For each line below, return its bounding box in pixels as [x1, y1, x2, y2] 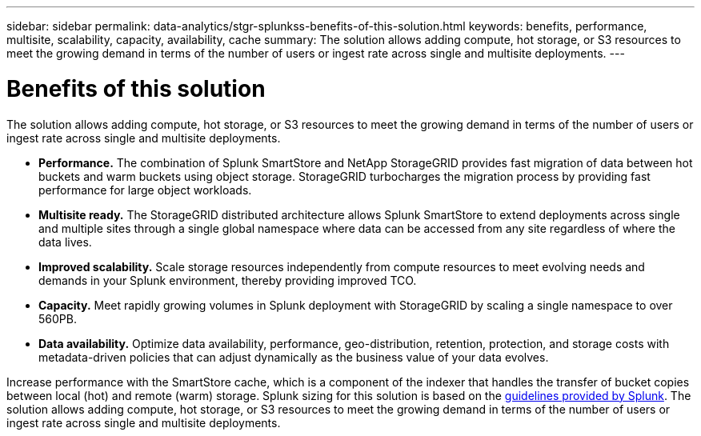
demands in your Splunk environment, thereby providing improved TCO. [38, 273, 417, 287]
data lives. [38, 234, 92, 249]
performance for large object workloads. [38, 182, 252, 197]
